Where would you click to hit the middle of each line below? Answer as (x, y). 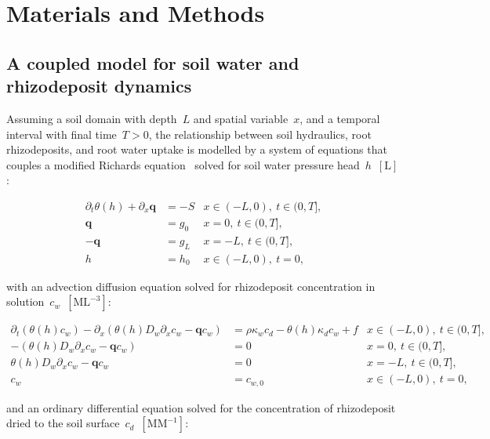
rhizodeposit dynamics (99, 86)
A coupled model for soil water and (153, 62)
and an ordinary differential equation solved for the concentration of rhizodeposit (201, 407)
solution (25, 301)
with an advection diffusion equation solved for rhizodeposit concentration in (191, 286)
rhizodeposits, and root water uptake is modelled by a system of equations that (197, 149)
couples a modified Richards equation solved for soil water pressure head (183, 164)
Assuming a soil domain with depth (92, 118)
